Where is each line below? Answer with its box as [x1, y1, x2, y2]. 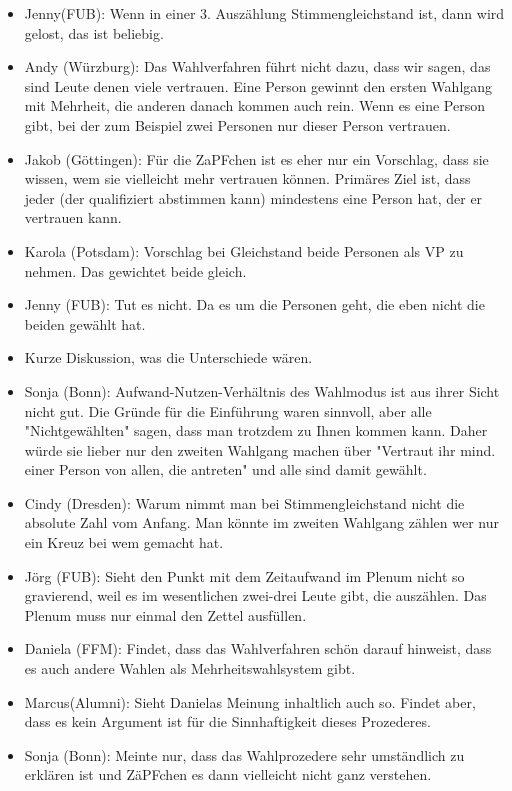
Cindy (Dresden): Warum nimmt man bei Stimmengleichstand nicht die [24, 492, 465, 513]
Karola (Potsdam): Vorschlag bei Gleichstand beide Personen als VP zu [24, 240, 464, 261]
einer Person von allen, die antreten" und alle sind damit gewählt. [24, 459, 427, 480]
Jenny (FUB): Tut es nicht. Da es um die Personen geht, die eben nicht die [24, 294, 485, 315]
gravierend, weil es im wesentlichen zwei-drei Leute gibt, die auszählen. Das [24, 585, 487, 606]
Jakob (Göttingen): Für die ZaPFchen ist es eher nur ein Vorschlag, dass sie [24, 148, 489, 169]
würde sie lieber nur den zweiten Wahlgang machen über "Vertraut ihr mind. [24, 439, 496, 460]
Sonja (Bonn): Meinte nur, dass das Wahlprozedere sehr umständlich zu [24, 744, 465, 765]
